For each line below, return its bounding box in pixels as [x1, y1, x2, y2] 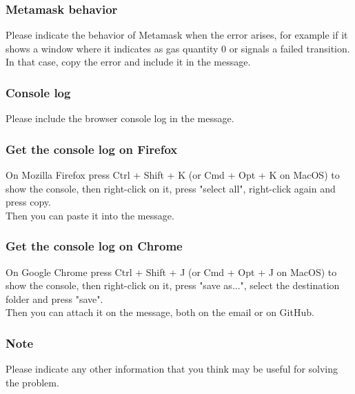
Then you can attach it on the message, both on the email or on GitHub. [6, 305, 314, 319]
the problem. [6, 375, 59, 389]
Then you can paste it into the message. [6, 208, 174, 222]
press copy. [6, 195, 51, 209]
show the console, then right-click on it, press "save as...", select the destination [6, 278, 340, 293]
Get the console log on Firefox [6, 140, 178, 157]
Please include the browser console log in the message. [6, 111, 234, 126]
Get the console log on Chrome [6, 237, 183, 255]
